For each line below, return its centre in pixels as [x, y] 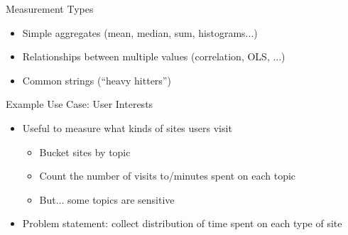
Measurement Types [50, 9]
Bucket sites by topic [85, 152]
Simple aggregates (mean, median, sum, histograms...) [140, 32]
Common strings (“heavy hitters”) [97, 80]
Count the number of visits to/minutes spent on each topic [168, 176]
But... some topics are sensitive [107, 199]
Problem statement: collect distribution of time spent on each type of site [182, 223]
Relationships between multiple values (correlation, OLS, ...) [154, 56]
